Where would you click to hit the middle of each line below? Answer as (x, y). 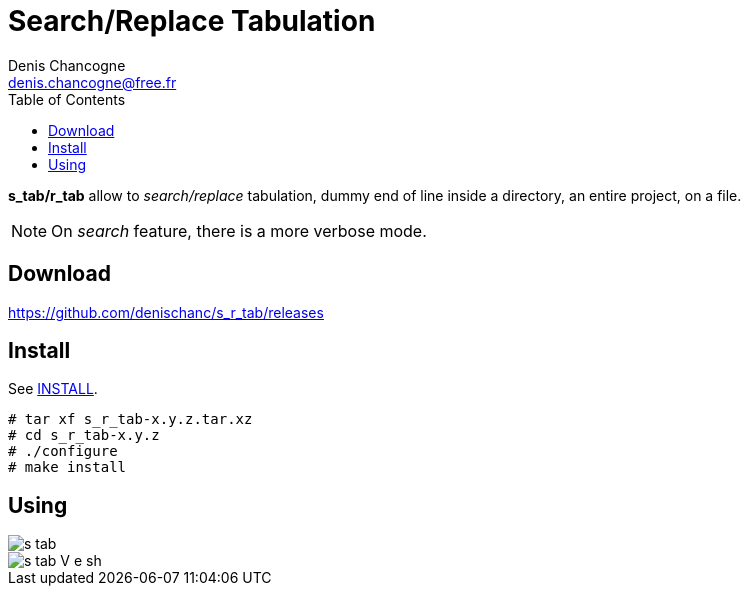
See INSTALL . (53, 389)
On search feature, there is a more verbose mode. (239, 230)
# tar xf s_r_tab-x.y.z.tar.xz (130, 419)
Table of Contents (67, 99)
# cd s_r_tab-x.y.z (84, 435)
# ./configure (63, 451)
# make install (67, 467)
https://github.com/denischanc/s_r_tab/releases (166, 312)
